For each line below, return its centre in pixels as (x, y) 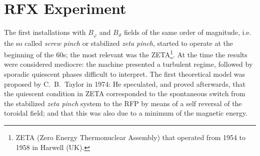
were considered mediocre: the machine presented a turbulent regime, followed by (128, 64)
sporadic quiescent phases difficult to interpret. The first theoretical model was (125, 74)
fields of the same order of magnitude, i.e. (187, 32)
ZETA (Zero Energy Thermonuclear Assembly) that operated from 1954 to (131, 137)
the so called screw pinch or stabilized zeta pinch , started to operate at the (118, 43)
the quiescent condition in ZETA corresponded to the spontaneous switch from (125, 93)
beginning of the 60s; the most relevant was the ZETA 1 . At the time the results (126, 54)
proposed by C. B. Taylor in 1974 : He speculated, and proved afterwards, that (125, 83)
